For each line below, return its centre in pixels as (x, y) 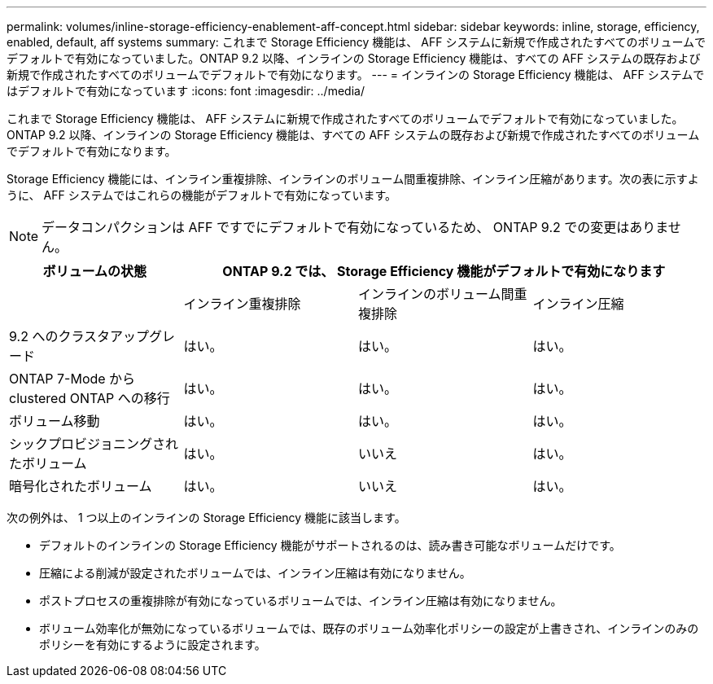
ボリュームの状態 (95, 271)
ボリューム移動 (55, 421)
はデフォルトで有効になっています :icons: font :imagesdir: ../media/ (186, 91)
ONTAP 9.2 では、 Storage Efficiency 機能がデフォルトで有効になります (444, 271)
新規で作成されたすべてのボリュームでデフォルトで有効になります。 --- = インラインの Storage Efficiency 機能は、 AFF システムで (356, 75)
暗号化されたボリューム (81, 486)
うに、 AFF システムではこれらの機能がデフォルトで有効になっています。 (202, 195)
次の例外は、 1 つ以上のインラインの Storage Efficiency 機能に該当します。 (206, 517)
